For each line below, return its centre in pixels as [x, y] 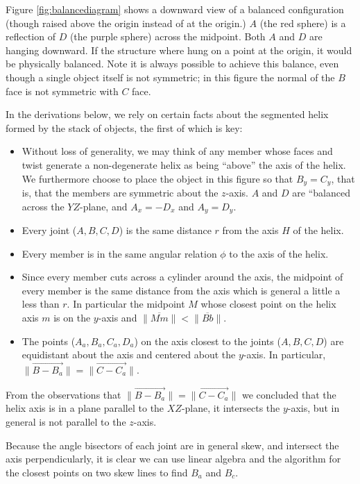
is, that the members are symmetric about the [120, 192]
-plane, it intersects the [231, 408]
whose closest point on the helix [268, 304]
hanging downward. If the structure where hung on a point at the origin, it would [179, 50]
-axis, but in [314, 408]
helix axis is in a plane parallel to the [85, 408]
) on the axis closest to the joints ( [207, 341]
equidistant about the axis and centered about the [129, 354]
